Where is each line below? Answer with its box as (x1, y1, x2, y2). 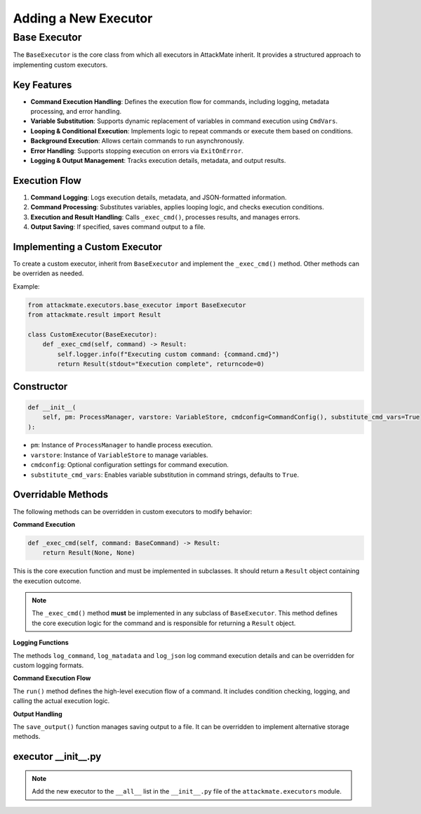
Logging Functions (13, 638, 69, 647)
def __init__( (27, 403, 76, 411)
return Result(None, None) (42, 549, 136, 557)
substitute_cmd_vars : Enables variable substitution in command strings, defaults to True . (30, 471, 300, 479)
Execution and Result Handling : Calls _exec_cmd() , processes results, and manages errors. (30, 213, 301, 221)
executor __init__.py (13, 751, 102, 763)
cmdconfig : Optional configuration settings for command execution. (30, 461, 229, 469)
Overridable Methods (13, 489, 109, 501)
